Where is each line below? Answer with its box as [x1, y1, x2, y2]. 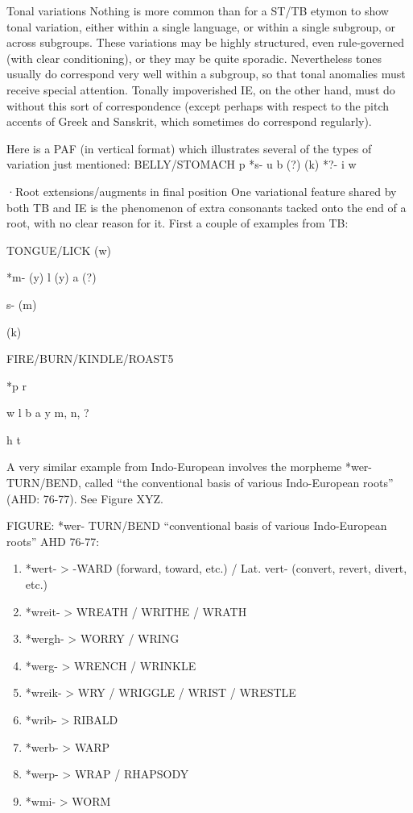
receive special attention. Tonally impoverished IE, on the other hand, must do [6, 81, 395, 98]
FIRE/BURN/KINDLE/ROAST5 [6, 350, 174, 367]
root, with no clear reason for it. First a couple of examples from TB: [6, 215, 349, 231]
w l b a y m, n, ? [6, 404, 89, 421]
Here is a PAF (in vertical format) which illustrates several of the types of [6, 140, 372, 156]
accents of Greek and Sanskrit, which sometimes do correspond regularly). [6, 113, 372, 130]
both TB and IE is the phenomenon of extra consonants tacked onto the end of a [6, 198, 407, 215]
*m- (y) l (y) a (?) [6, 269, 97, 286]
